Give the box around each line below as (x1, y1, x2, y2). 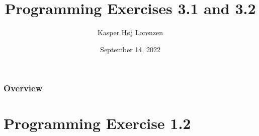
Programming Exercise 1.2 (4, 113, 191, 133)
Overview (4, 82, 43, 94)
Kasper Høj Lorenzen (97, 27, 163, 38)
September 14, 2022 (100, 44, 160, 54)
